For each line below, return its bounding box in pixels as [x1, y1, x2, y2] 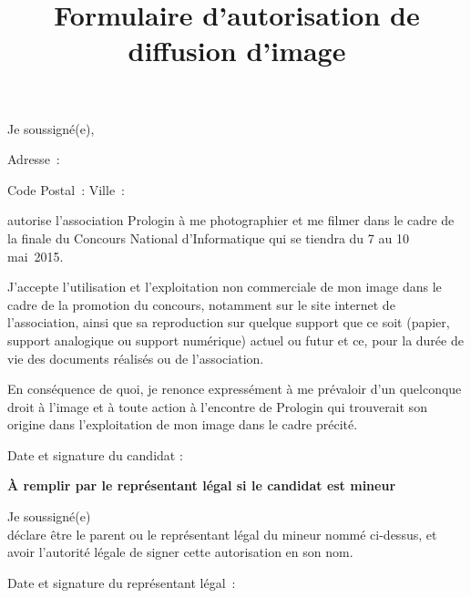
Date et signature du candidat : [7, 445, 183, 464]
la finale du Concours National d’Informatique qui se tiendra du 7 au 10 [7, 228, 409, 247]
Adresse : [7, 149, 60, 169]
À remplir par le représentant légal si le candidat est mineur [7, 476, 396, 495]
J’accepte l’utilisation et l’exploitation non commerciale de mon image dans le [7, 277, 442, 296]
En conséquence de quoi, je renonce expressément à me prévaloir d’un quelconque [7, 379, 462, 398]
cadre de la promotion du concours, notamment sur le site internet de [7, 294, 395, 314]
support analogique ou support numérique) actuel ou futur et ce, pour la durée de [7, 330, 464, 349]
